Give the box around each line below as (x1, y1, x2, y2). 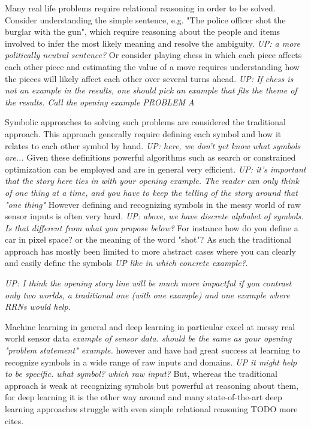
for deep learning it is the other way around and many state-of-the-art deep (5, 391, 282, 403)
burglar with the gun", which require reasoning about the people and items (5, 25, 280, 38)
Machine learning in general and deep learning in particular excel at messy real (5, 320, 295, 333)
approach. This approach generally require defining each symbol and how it (5, 127, 282, 140)
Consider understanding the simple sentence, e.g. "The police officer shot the (5, 13, 286, 26)
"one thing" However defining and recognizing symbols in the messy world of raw (5, 198, 301, 210)
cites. (5, 414, 24, 427)
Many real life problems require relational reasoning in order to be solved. (5, 2, 276, 14)
